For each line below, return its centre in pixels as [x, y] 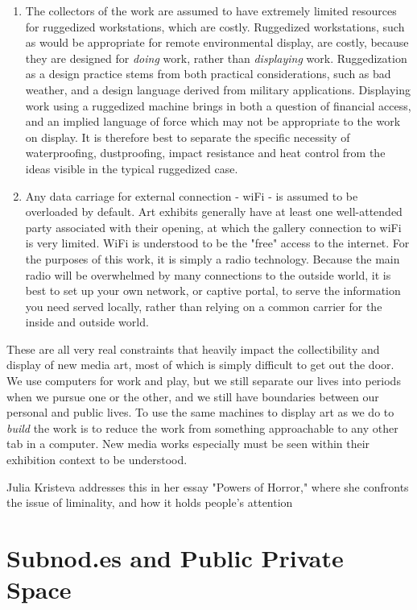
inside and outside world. [87, 322]
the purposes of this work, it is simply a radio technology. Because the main [213, 258]
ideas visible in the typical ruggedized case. [132, 168]
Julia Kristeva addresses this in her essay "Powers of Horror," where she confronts [208, 486]
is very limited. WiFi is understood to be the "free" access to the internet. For [217, 243]
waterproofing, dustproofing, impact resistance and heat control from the [205, 153]
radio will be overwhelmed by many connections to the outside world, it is [208, 274]
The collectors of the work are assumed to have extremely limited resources [211, 10]
